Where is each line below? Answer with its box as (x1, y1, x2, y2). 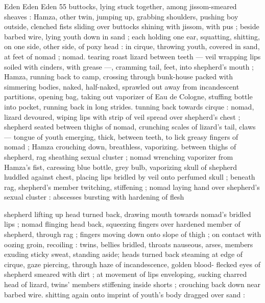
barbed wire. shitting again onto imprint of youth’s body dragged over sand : (4, 289, 245, 299)
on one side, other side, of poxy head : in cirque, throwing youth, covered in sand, (4, 41, 260, 52)
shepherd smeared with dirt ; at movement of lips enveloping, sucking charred (4, 269, 247, 279)
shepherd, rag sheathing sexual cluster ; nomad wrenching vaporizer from (4, 151, 233, 162)
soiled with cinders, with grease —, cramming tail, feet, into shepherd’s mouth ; (4, 61, 254, 72)
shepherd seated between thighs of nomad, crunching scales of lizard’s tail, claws (4, 121, 256, 132)
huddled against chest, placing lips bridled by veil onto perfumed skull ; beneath (4, 171, 255, 182)
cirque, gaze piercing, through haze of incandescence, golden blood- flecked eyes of (4, 258, 260, 269)
